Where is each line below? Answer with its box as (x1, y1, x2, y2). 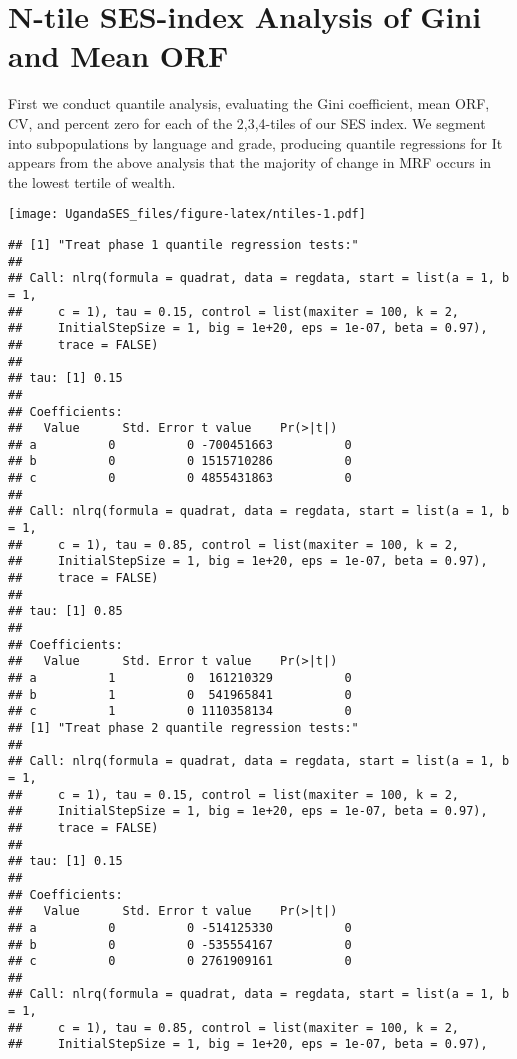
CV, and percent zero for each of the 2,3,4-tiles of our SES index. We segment (8, 112, 486, 133)
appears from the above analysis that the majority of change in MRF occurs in (8, 152, 492, 173)
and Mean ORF (8, 35, 229, 76)
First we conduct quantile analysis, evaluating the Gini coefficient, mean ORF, (8, 93, 490, 114)
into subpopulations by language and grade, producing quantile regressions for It (8, 132, 503, 153)
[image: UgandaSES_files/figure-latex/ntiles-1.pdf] (8, 207, 366, 222)
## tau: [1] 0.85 (8, 604, 123, 619)
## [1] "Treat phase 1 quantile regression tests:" (8, 237, 359, 252)
